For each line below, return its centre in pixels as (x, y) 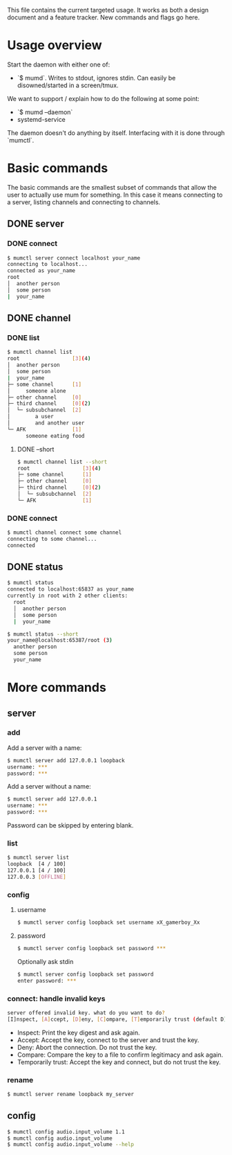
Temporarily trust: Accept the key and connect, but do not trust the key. (119, 1062)
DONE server (36, 224)
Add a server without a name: (49, 787)
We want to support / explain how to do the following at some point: (104, 98)
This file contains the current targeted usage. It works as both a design (108, 10)
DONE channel (39, 318)
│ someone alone (37, 391)
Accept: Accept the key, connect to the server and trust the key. (108, 1040)
